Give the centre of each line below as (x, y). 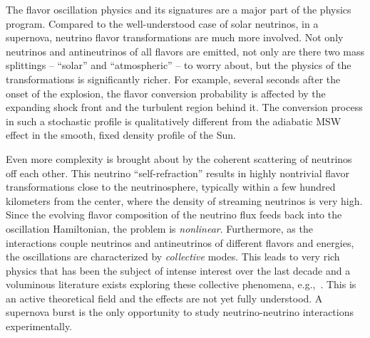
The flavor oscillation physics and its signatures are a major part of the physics (179, 9)
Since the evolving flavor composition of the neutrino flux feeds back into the (174, 215)
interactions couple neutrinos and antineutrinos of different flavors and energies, (180, 242)
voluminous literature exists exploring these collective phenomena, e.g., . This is (181, 284)
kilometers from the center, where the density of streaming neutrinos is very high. (184, 200)
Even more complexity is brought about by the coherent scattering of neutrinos (179, 158)
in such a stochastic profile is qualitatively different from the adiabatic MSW (174, 121)
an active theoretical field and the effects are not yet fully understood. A (164, 298)
